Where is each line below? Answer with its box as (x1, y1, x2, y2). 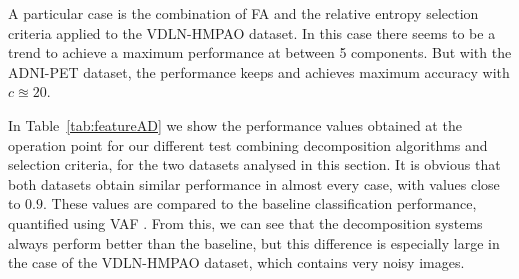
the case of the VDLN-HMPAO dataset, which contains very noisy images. (8, 252, 465, 273)
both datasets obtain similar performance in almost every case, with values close (8, 173, 500, 194)
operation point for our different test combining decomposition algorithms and (8, 134, 488, 155)
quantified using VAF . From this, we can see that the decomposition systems (8, 212, 483, 233)
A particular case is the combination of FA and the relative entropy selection (8, 3, 479, 23)
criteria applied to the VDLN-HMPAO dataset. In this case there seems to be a (8, 22, 496, 43)
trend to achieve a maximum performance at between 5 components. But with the (8, 42, 512, 63)
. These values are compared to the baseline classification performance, (43, 193, 477, 214)
